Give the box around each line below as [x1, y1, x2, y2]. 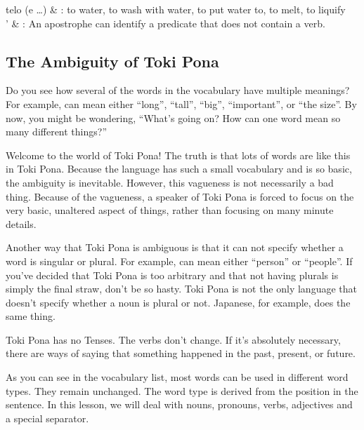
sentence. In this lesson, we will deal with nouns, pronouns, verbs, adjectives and [6, 397, 353, 412]
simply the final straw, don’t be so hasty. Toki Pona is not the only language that [6, 281, 357, 296]
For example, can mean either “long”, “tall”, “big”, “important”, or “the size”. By [6, 96, 357, 111]
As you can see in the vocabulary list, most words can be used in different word [6, 370, 349, 384]
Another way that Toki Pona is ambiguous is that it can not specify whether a [6, 240, 344, 255]
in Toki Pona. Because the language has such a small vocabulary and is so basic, [6, 161, 352, 176]
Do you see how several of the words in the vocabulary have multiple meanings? [6, 83, 350, 98]
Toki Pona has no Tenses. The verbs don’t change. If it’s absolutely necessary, [6, 332, 341, 347]
